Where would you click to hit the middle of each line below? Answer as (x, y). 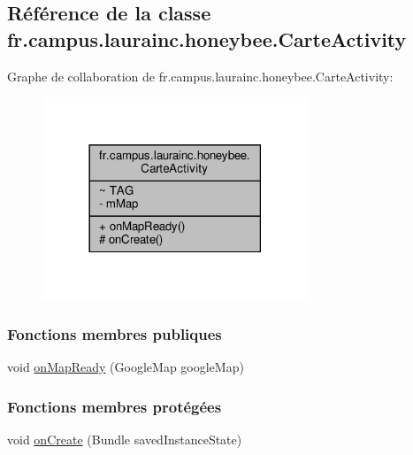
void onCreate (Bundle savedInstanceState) (125, 440)
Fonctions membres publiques (115, 334)
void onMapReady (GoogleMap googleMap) (126, 367)
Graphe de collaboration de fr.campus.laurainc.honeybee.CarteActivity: (200, 76)
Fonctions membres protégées (115, 406)
